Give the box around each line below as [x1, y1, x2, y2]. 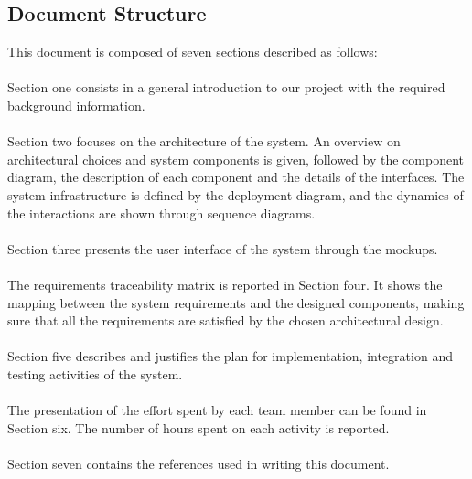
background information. [7, 95, 145, 114]
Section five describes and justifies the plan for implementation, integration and [7, 346, 453, 366]
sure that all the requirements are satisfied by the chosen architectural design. [7, 311, 444, 330]
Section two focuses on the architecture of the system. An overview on [7, 132, 401, 151]
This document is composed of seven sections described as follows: [7, 42, 378, 61]
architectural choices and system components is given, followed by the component [7, 149, 464, 168]
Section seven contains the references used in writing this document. [7, 453, 390, 473]
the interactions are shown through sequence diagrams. [7, 203, 316, 222]
